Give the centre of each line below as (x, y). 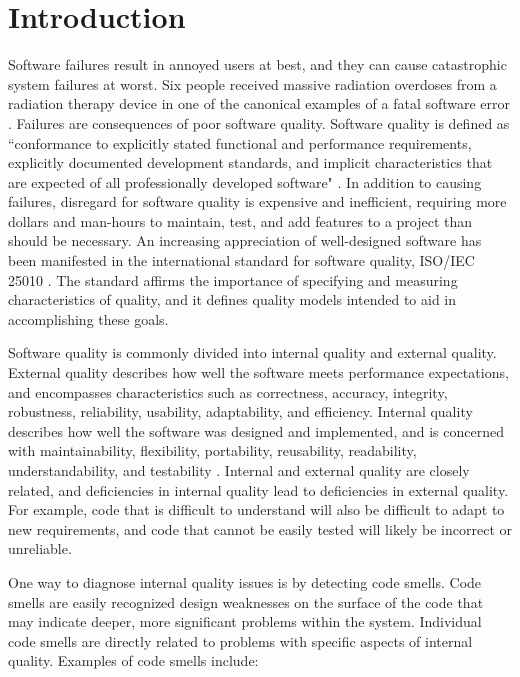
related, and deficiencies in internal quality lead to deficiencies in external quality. (258, 489)
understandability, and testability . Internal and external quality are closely (239, 470)
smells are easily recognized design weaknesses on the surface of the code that (246, 601)
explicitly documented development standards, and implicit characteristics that (250, 162)
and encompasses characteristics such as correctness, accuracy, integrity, (228, 391)
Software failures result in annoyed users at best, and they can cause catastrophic (257, 64)
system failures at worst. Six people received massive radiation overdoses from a (252, 83)
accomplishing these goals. (88, 318)
